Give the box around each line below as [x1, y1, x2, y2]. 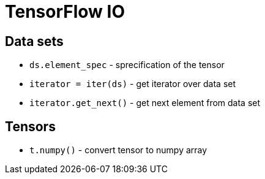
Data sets [5, 33, 64, 49]
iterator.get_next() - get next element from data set [29, 97, 261, 109]
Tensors [5, 118, 56, 134]
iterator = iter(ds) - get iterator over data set [29, 78, 236, 89]
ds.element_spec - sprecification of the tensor [29, 59, 225, 70]
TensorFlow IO [5, 1, 125, 22]
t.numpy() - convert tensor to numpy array [29, 145, 207, 156]
